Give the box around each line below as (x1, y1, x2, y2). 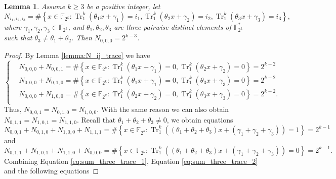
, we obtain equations (166, 114, 233, 125)
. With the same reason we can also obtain (97, 104, 229, 114)
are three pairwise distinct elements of (114, 21, 231, 32)
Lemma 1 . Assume (4, 1, 65, 11)
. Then (71, 32, 92, 43)
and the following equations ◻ (4, 165, 99, 176)
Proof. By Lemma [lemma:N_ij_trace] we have (4, 49, 150, 60)
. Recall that (76, 114, 116, 125)
